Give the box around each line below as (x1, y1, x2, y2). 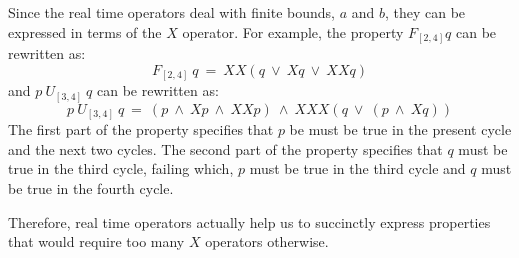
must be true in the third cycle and (249, 158, 466, 179)
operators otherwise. (205, 231, 329, 252)
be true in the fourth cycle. (8, 178, 174, 199)
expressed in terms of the (8, 21, 162, 42)
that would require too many (8, 231, 185, 252)
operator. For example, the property (182, 21, 404, 42)
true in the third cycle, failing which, (8, 158, 234, 179)
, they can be (384, 2, 466, 22)
